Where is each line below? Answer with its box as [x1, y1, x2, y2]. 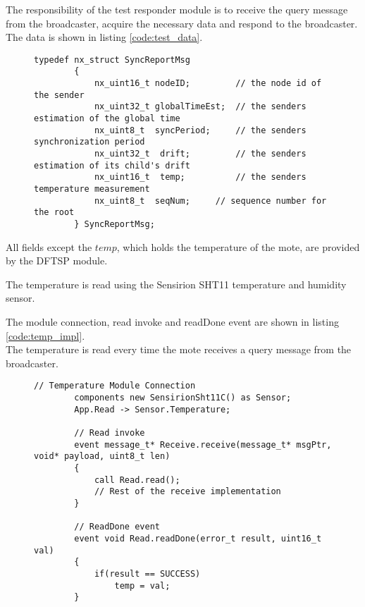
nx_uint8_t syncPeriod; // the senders [94, 125, 307, 135]
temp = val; [114, 580, 171, 591]
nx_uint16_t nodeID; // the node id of [94, 78, 322, 89]
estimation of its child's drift [34, 160, 190, 171]
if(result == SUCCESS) [94, 568, 201, 579]
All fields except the [6, 239, 92, 254]
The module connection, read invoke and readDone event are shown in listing [6, 314, 339, 329]
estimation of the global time [34, 114, 180, 124]
